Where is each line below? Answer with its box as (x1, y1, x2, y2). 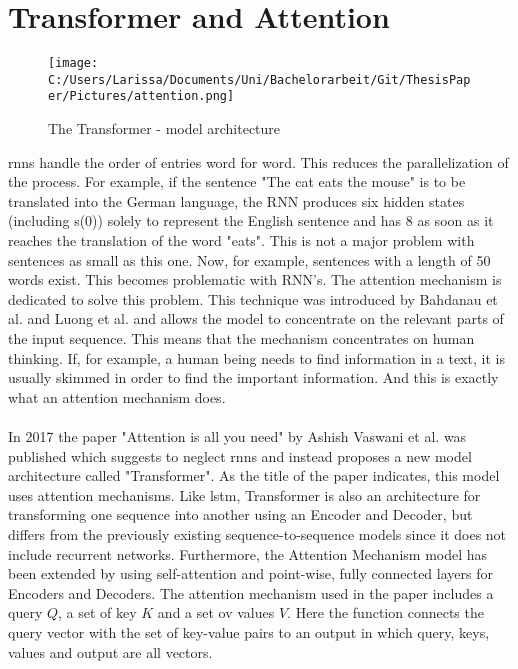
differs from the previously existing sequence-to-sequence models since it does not (8, 523, 507, 544)
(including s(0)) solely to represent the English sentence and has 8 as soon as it (8, 210, 494, 231)
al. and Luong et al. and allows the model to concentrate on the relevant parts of (8, 308, 504, 329)
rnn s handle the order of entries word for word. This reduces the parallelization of (8, 151, 509, 172)
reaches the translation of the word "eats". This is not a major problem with (8, 230, 475, 251)
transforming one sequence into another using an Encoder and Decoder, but (8, 504, 473, 525)
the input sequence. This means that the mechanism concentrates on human (8, 328, 475, 349)
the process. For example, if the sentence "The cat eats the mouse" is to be (8, 171, 466, 192)
